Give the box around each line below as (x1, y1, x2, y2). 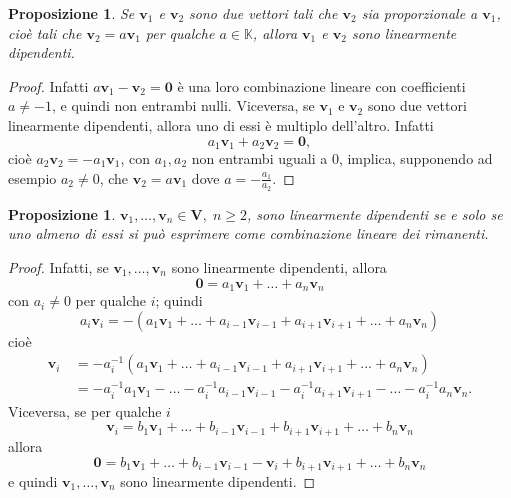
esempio (8, 167, 57, 188)
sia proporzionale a (361, 3, 478, 23)
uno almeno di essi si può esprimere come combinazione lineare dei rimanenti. (8, 223, 489, 244)
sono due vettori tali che (189, 3, 338, 23)
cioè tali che (8, 22, 82, 43)
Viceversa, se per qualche (8, 400, 162, 421)
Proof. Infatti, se (8, 257, 109, 278)
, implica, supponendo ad (338, 148, 493, 169)
